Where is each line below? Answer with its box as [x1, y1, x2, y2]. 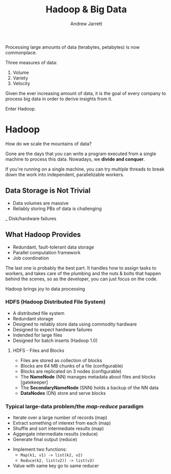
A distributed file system [12, 310, 65, 316]
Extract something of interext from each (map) [12, 420, 111, 426]
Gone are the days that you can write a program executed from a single [5, 150, 157, 157]
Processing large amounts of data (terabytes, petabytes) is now [5, 44, 140, 50]
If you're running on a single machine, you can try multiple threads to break [5, 166, 165, 172]
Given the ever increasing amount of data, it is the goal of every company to [5, 90, 166, 96]
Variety [12, 74, 28, 81]
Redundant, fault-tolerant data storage [12, 244, 94, 250]
